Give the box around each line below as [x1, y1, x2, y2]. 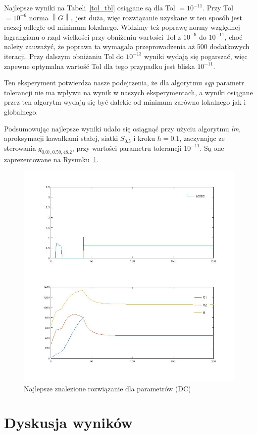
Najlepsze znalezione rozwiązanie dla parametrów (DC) [24, 383, 191, 393]
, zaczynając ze [179, 133, 225, 143]
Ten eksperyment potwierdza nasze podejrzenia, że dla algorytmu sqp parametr [4, 77, 244, 88]
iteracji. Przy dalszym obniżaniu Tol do [4, 51, 124, 61]
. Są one [200, 142, 224, 153]
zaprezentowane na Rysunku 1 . [4, 154, 99, 164]
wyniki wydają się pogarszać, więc [144, 51, 248, 61]
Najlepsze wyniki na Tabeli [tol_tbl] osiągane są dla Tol [4, 2, 175, 12]
